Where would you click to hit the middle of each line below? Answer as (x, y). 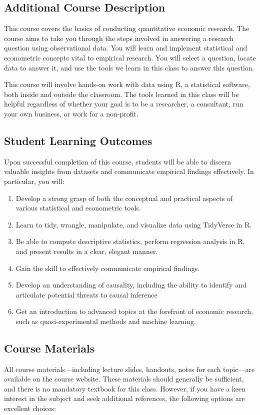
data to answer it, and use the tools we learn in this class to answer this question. (129, 67)
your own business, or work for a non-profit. (71, 113)
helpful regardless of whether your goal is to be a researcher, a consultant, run (124, 104)
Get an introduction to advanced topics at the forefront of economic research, (134, 311)
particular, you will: (34, 181)
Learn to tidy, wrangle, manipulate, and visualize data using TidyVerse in (129, 224)
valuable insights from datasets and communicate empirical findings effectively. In (129, 171)
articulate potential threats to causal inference (86, 294)
